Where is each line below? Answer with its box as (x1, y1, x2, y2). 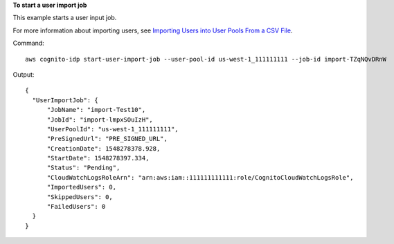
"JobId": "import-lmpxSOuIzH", (46, 115, 154, 124)
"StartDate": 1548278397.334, (46, 154, 150, 162)
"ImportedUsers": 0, (46, 183, 117, 191)
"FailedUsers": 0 (46, 203, 106, 211)
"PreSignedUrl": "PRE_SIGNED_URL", (46, 135, 168, 143)
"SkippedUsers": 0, (46, 193, 114, 200)
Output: (12, 70, 35, 79)
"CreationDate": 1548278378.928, (46, 144, 161, 152)
